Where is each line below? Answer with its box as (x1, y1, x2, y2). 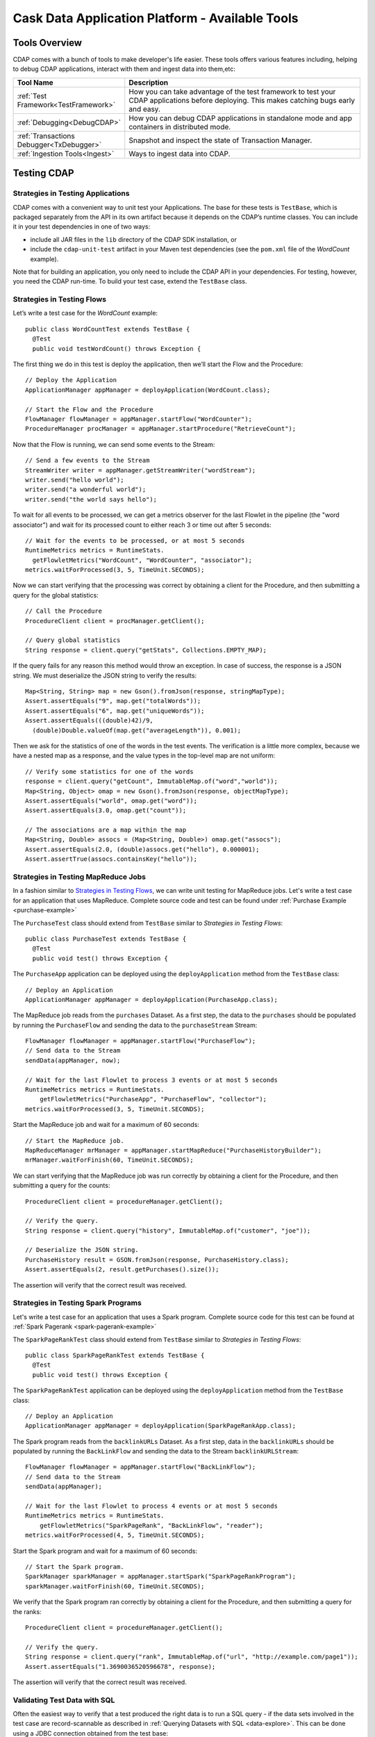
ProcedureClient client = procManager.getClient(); (25, 617, 205, 625)
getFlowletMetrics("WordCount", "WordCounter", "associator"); (32, 556, 253, 564)
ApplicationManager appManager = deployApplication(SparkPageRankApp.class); (25, 1422, 297, 1430)
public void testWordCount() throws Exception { (32, 345, 201, 352)
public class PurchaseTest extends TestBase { (25, 935, 187, 943)
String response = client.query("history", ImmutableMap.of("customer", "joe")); (25, 1226, 311, 1235)
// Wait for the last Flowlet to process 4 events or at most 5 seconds (25, 1502, 278, 1510)
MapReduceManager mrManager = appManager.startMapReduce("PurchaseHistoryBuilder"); (25, 1146, 322, 1154)
